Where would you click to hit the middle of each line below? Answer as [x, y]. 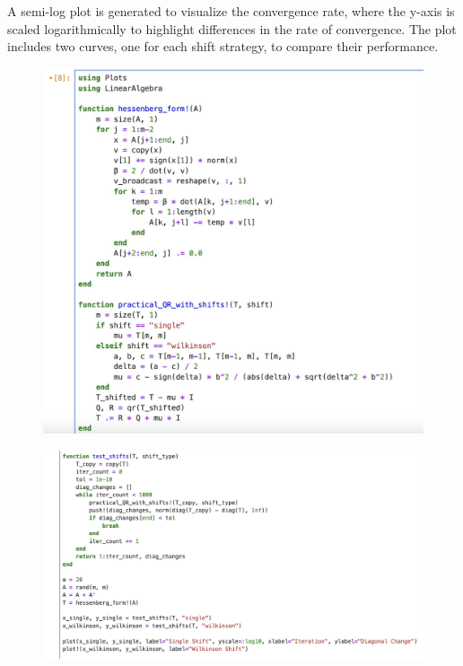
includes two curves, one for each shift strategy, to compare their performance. [223, 46]
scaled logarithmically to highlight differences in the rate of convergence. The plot [232, 28]
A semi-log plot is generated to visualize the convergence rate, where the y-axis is [231, 11]
